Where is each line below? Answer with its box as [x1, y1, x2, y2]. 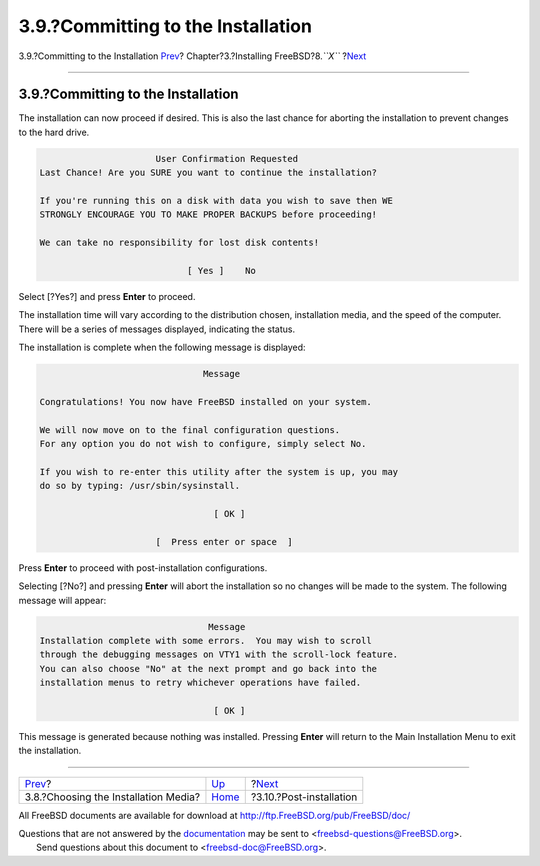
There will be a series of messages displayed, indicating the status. [18, 323, 295, 335]
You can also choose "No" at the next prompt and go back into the [39, 663, 378, 674]
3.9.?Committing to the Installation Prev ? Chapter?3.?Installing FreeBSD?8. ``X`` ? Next [18, 50, 367, 62]
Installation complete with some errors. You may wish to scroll [39, 635, 372, 646]
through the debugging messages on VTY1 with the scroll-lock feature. [39, 649, 399, 660]
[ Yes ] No [186, 265, 257, 276]
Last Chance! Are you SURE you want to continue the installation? [39, 167, 378, 179]
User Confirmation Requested [155, 153, 299, 164]
